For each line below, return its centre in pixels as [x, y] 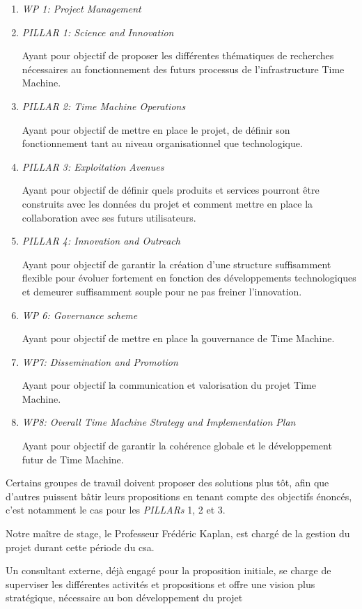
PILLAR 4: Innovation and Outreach [101, 241]
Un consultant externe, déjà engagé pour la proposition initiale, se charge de [168, 570]
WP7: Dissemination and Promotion [100, 361]
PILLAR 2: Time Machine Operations [104, 106]
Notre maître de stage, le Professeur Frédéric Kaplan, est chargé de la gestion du [178, 533]
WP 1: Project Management [81, 8]
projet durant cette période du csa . [80, 547]
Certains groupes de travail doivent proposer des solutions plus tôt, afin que [167, 483]
